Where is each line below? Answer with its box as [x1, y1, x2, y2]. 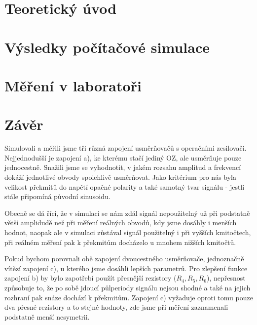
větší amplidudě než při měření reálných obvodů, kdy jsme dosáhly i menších [4, 217, 237, 228]
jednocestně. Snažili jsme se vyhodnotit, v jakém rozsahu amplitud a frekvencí [4, 162, 241, 172]
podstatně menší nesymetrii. [4, 311, 90, 322]
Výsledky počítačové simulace [4, 37, 210, 57]
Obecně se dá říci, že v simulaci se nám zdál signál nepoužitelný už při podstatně [4, 207, 250, 218]
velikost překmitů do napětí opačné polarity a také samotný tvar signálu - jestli [4, 181, 245, 192]
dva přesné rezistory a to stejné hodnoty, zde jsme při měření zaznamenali [4, 302, 228, 312]
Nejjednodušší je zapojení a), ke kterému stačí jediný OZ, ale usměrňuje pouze [4, 152, 242, 162]
